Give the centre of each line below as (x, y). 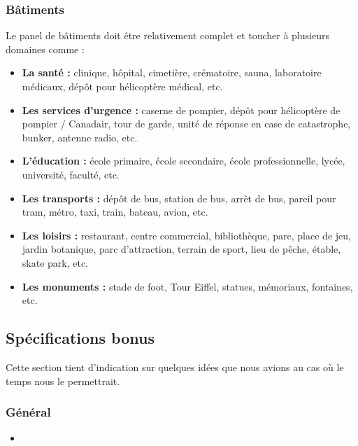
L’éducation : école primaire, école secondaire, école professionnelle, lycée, (184, 161)
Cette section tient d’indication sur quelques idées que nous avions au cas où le (175, 367)
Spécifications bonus (80, 338)
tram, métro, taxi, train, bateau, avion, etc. (115, 212)
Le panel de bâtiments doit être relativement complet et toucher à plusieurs (167, 35)
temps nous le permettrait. (63, 381)
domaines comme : (45, 49)
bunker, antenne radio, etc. (80, 137)
